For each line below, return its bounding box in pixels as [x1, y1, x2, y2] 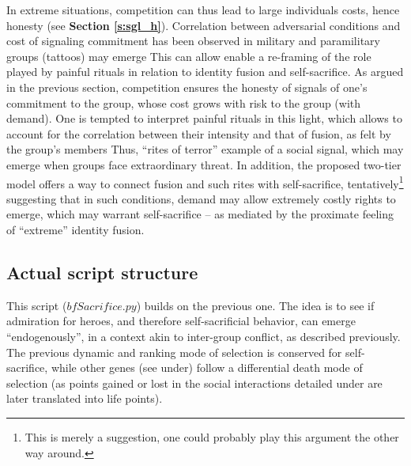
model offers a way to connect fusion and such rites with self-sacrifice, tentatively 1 [6, 172, 404, 191]
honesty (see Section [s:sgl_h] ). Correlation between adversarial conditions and [6, 17, 401, 33]
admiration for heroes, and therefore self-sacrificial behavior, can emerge [6, 313, 356, 329]
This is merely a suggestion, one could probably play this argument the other [25, 428, 399, 445]
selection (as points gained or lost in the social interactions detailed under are [6, 374, 383, 391]
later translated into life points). [6, 390, 163, 407]
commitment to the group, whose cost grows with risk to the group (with [6, 94, 361, 111]
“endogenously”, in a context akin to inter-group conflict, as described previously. [6, 328, 401, 344]
